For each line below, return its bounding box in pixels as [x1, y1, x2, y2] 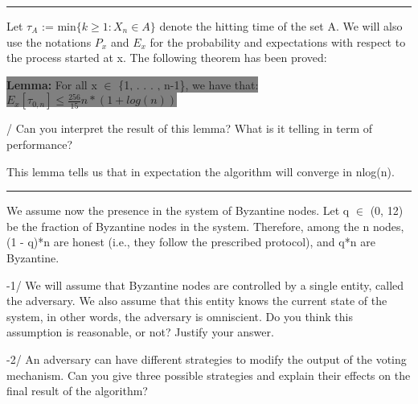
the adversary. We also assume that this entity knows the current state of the [6, 292, 387, 309]
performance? [6, 135, 73, 152]
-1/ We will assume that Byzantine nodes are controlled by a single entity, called [6, 276, 404, 293]
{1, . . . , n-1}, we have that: [118, 76, 259, 93]
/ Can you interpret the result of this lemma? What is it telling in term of [6, 120, 372, 137]
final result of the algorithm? [6, 382, 148, 399]
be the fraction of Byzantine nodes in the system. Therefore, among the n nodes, [6, 217, 404, 234]
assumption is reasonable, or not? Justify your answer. [6, 324, 274, 340]
